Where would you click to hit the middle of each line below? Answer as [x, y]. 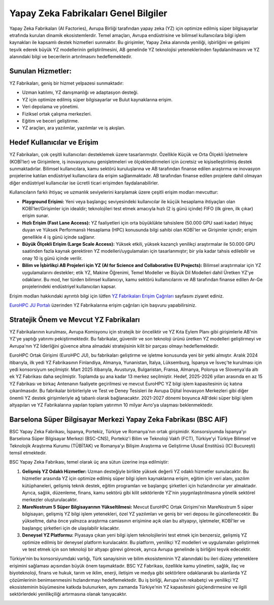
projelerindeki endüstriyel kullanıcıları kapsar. [69, 287]
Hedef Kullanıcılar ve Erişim [54, 143]
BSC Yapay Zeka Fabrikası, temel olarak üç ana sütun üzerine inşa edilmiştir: [89, 462]
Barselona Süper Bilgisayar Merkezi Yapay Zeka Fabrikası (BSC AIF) [118, 419]
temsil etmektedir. [28, 452]
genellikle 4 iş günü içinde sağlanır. [59, 237]
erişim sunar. [36, 216]
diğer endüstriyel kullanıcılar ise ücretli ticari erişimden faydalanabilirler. [84, 183]
